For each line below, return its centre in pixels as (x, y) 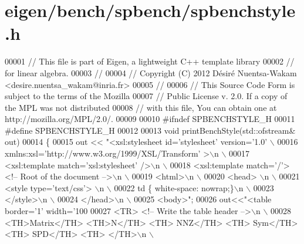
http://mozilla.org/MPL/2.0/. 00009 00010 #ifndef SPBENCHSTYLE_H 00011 (150, 119)
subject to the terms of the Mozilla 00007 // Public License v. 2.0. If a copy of (146, 96)
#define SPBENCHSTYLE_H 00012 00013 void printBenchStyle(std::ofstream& (150, 130)
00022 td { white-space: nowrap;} (174, 187)
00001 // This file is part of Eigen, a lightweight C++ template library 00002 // (150, 61)
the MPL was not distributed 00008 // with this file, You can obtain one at (141, 107)
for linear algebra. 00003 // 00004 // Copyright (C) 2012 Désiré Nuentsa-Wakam (151, 72)
